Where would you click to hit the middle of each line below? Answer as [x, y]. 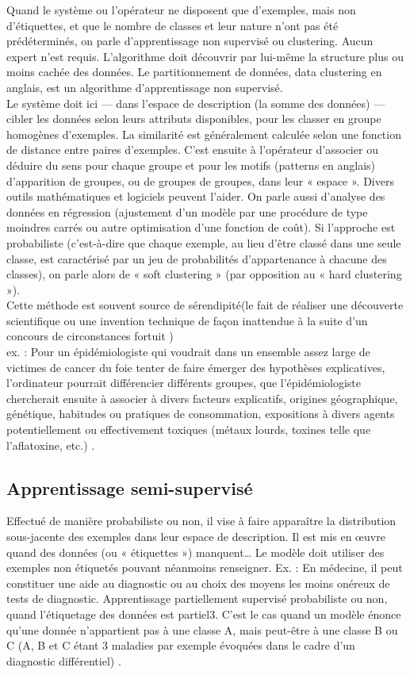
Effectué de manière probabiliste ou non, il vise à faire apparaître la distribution [201, 521]
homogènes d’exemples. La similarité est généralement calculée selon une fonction [204, 134]
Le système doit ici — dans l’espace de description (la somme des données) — [196, 103]
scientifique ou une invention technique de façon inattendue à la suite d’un [187, 320]
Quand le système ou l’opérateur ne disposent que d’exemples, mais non [181, 10]
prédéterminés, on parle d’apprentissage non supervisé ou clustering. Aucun [190, 41]
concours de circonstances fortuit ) [90, 336]
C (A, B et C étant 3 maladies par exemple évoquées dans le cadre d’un [181, 645]
